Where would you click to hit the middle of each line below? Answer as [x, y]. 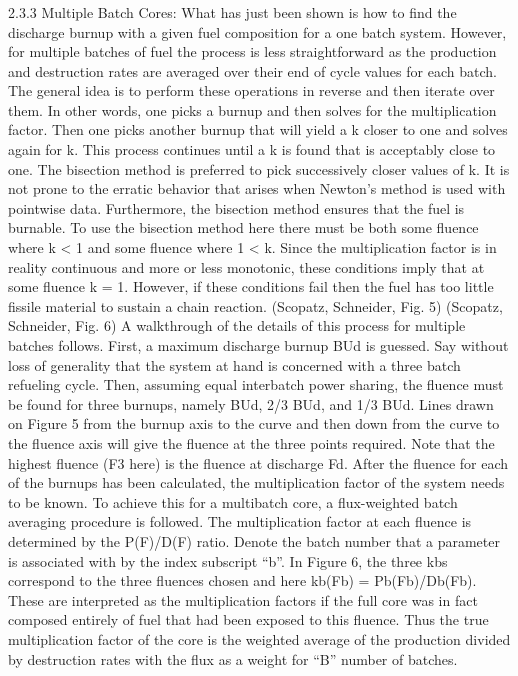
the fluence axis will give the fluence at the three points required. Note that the [251, 442]
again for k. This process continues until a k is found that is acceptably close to [252, 149]
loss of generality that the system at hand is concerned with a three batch [234, 364]
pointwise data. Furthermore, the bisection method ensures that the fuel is [236, 207]
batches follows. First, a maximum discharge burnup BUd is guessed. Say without [258, 345]
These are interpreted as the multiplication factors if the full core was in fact [243, 599]
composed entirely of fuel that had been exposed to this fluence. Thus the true [248, 619]
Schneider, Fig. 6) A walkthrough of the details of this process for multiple [237, 325]
